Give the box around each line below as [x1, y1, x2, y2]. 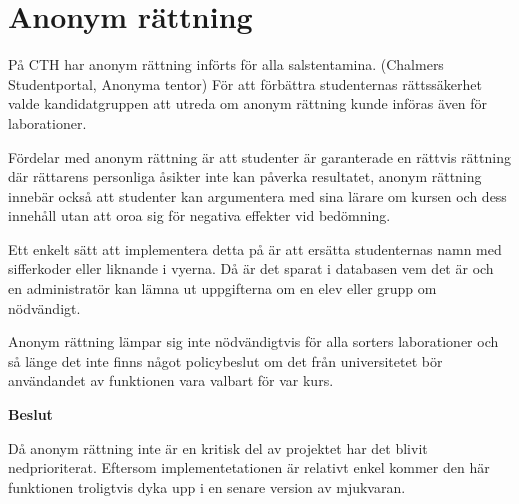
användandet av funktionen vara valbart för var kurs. [8, 370, 334, 391]
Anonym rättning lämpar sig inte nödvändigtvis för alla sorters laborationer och [8, 331, 499, 352]
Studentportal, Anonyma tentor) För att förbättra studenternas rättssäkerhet [8, 73, 482, 94]
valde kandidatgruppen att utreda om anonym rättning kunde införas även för [8, 93, 488, 114]
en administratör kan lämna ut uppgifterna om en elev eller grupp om [8, 278, 437, 299]
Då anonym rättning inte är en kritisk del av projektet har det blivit [8, 437, 428, 458]
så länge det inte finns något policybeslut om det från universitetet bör [8, 350, 443, 371]
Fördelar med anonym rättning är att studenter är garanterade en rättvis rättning [8, 146, 511, 167]
